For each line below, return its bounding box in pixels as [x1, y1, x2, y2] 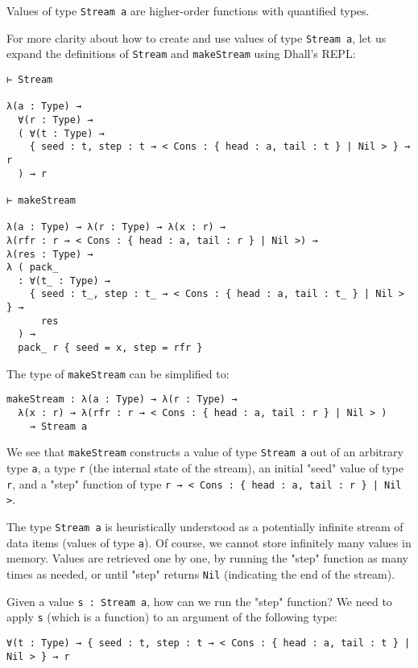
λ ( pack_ [6, 262, 59, 274]
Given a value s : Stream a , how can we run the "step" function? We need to [6, 592, 392, 609]
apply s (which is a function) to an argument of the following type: [6, 608, 337, 625]
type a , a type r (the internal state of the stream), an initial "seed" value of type [6, 460, 404, 476]
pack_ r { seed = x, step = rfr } [18, 342, 203, 354]
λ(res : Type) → [6, 248, 93, 260]
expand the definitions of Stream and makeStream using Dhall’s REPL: [6, 45, 356, 62]
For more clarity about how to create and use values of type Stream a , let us [6, 29, 387, 46]
